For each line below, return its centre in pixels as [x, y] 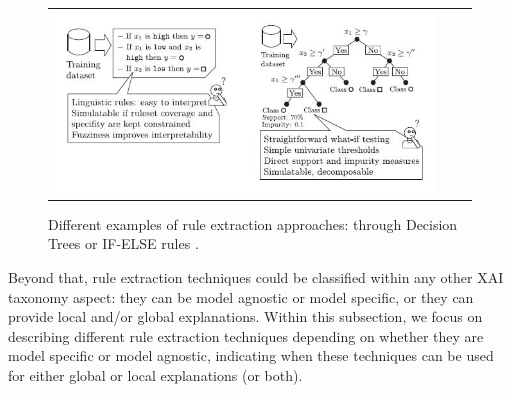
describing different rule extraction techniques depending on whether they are [246, 335]
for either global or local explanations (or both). [155, 375]
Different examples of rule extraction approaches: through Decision [253, 223]
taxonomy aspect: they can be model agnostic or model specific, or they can [241, 296]
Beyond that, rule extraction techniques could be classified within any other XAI [256, 277]
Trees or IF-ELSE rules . [123, 243]
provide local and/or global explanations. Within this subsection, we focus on [245, 316]
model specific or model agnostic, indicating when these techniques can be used [251, 355]
